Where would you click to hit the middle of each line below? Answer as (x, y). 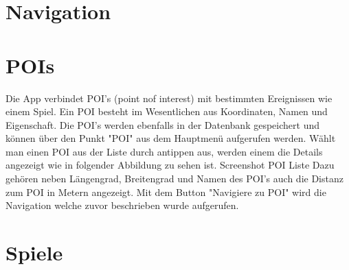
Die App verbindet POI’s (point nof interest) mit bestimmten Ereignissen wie (169, 98)
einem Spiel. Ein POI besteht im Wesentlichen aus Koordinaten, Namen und (167, 111)
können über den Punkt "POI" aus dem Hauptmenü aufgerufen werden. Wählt (171, 138)
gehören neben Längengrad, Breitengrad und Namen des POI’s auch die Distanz (174, 179)
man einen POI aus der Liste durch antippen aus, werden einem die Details (164, 151)
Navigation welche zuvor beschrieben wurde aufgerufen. (122, 205)
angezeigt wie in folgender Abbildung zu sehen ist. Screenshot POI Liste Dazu (170, 165)
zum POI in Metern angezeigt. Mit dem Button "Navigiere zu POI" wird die (166, 192)
